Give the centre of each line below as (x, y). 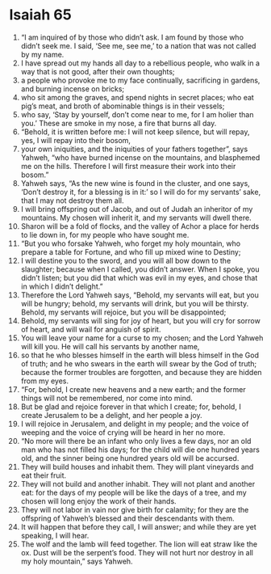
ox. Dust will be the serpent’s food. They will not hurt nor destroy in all (137, 552)
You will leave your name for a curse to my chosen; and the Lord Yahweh (142, 338)
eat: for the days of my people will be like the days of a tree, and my (133, 492)
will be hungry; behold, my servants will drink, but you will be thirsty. (135, 303)
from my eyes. (45, 381)
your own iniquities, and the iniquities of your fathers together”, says (134, 149)
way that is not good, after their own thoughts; (98, 71)
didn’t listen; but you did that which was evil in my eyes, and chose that (139, 277)
